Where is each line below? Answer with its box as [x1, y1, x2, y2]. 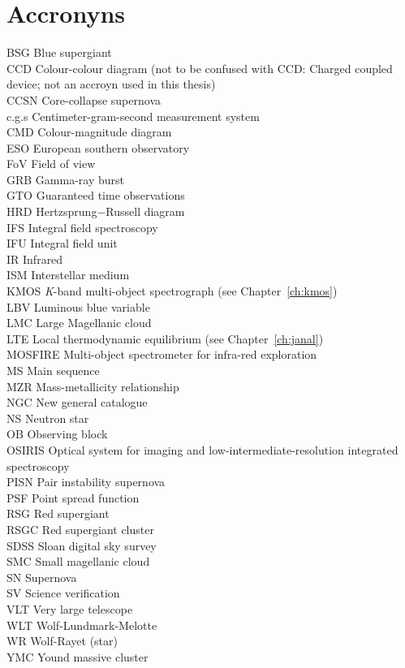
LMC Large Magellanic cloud [6, 314, 152, 331]
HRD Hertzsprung [6, 203, 97, 220]
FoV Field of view [6, 155, 96, 172]
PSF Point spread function [6, 489, 140, 506]
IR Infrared [6, 250, 63, 267]
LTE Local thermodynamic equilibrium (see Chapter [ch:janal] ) [6, 330, 324, 347]
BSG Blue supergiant [6, 44, 112, 61]
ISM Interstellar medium [6, 266, 130, 283]
